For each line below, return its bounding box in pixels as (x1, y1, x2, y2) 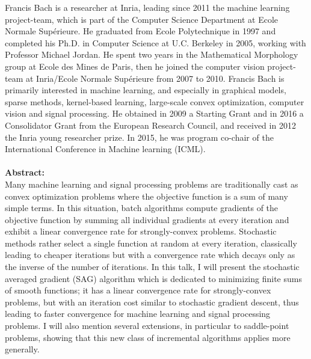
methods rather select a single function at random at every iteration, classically (5, 236, 297, 249)
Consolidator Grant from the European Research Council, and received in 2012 (5, 118, 296, 131)
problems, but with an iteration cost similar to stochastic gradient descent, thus (5, 295, 299, 308)
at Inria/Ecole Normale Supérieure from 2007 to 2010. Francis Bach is (25, 72, 285, 84)
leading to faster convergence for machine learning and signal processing (5, 307, 271, 320)
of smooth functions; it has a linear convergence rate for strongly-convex (5, 284, 271, 296)
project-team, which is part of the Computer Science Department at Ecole (5, 13, 279, 25)
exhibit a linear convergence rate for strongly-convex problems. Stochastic (5, 225, 277, 238)
